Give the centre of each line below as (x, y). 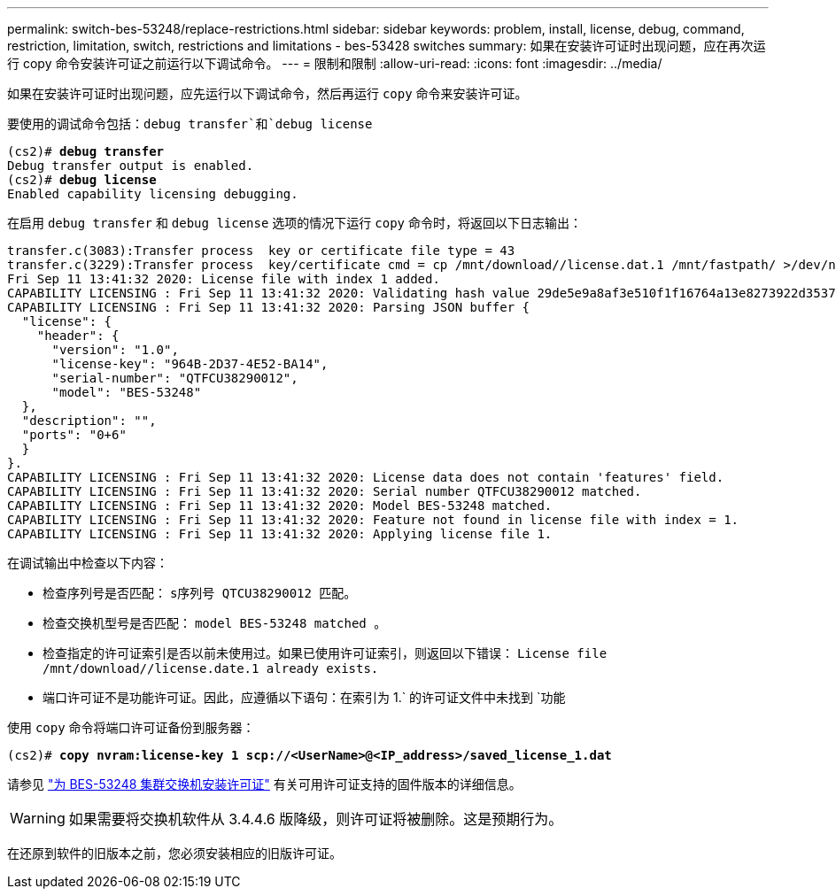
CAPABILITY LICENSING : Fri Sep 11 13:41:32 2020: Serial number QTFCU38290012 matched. (325, 491)
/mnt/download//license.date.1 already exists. (211, 668)
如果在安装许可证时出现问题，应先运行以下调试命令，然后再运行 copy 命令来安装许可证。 (267, 93)
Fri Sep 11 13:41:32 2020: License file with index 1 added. (224, 279)
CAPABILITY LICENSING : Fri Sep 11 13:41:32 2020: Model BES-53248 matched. (280, 506)
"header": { (78, 336)
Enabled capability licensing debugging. (153, 194)
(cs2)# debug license (82, 180)
